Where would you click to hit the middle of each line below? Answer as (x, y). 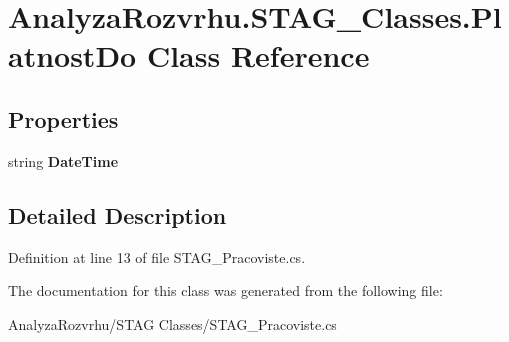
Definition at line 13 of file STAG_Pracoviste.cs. (157, 256)
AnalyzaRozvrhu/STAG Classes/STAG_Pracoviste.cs (172, 323)
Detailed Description (117, 214)
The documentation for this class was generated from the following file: (225, 290)
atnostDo (72, 55)
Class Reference (258, 55)
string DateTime (63, 160)
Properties (63, 118)
